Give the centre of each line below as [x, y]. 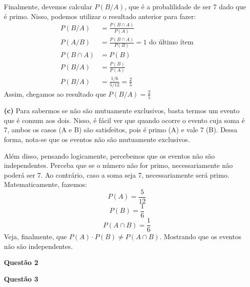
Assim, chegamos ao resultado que [55, 93]
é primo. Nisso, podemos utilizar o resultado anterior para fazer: [100, 16]
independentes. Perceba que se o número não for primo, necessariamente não [118, 165]
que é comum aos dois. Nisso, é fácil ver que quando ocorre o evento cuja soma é [125, 120]
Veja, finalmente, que [35, 236]
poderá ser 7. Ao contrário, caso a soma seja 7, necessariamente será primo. [117, 174]
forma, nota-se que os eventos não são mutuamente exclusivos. [97, 139]
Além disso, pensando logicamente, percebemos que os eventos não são [109, 155]
